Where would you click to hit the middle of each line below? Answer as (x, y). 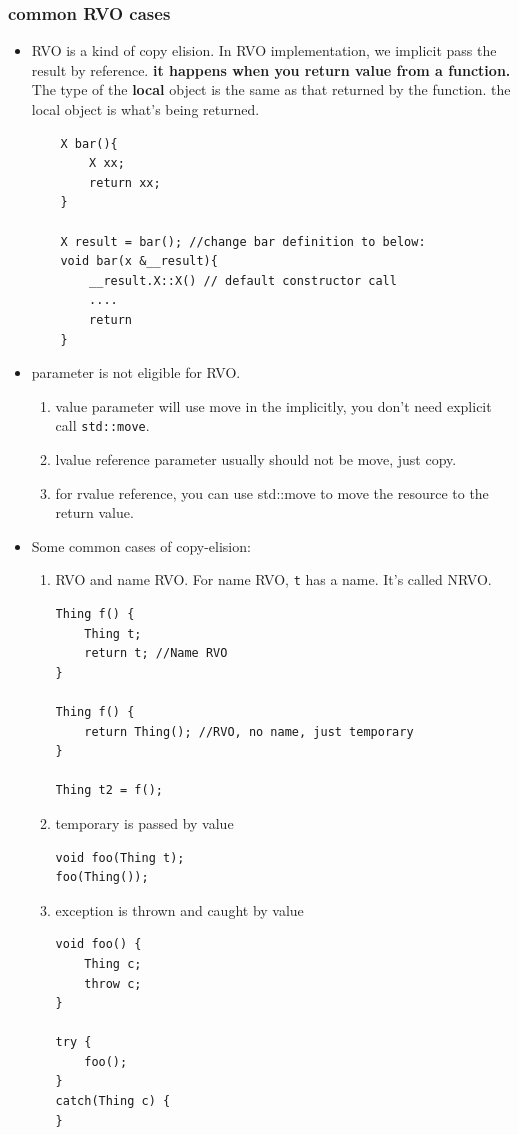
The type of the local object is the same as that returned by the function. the (271, 89)
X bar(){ (89, 143)
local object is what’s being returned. (145, 109)
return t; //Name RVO (156, 653)
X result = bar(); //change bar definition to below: (243, 241)
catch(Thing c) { (113, 1101)
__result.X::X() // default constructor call (243, 280)
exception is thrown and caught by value (179, 909)
